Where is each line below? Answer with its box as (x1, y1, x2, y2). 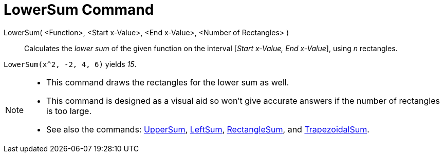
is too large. (46, 105, 92, 116)
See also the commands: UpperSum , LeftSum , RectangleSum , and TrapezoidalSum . (46, 124, 369, 134)
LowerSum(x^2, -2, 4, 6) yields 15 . (4, 59, 137, 69)
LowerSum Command (4, 1, 154, 18)
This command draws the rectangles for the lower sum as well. (46, 77, 289, 87)
